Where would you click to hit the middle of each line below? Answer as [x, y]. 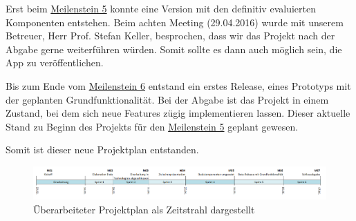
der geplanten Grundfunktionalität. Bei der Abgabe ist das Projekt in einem [167, 99]
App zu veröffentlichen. [55, 63]
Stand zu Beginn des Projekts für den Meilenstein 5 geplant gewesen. [152, 126]
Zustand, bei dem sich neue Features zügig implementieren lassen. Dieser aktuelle [178, 113]
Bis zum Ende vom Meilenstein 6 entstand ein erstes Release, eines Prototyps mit [178, 85]
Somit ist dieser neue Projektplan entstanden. [102, 150]
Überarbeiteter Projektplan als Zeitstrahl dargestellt [144, 209]
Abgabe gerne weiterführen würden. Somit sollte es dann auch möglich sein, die [174, 49]
